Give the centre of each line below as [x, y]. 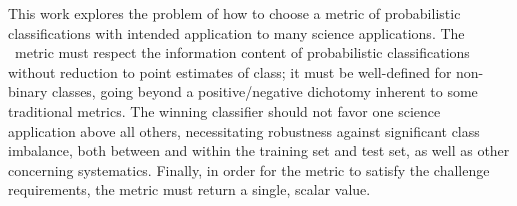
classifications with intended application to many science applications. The [236, 32]
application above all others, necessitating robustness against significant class [244, 130]
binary [28, 91]
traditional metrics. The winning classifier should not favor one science [224, 110]
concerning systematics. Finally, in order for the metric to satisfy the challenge [249, 169]
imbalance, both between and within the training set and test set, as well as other [259, 150]
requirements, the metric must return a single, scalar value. [189, 189]
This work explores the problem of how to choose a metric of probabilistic [234, 13]
